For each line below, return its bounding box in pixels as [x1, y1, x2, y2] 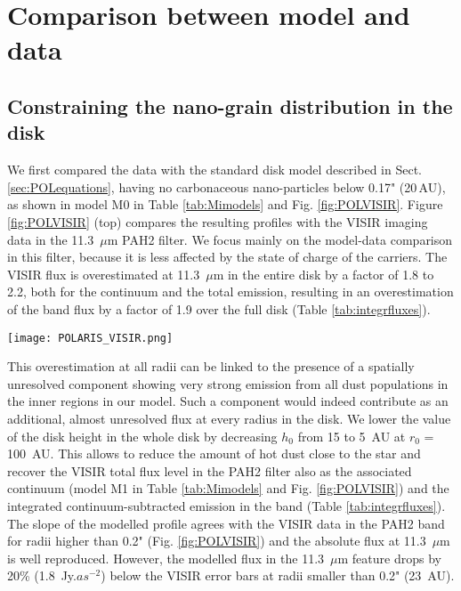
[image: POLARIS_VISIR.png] [7, 331, 174, 344]
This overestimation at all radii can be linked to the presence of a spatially [7, 357, 415, 376]
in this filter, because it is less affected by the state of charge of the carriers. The [7, 247, 448, 266]
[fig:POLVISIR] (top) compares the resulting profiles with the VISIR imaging [7, 212, 428, 231]
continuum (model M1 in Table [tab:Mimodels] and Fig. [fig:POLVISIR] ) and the [7, 479, 449, 498]
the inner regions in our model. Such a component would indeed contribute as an [7, 392, 449, 410]
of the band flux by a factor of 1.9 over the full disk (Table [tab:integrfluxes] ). [7, 299, 431, 318]
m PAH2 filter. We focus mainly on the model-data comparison [107, 230, 453, 248]
